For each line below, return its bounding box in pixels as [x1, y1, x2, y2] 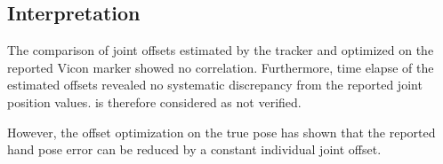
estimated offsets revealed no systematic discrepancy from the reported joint [7, 75, 423, 94]
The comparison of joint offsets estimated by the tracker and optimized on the [7, 41, 434, 59]
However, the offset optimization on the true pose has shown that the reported [7, 122, 436, 141]
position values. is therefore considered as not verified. [7, 92, 302, 111]
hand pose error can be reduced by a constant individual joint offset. [7, 140, 382, 159]
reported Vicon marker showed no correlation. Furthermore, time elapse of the [7, 58, 434, 76]
